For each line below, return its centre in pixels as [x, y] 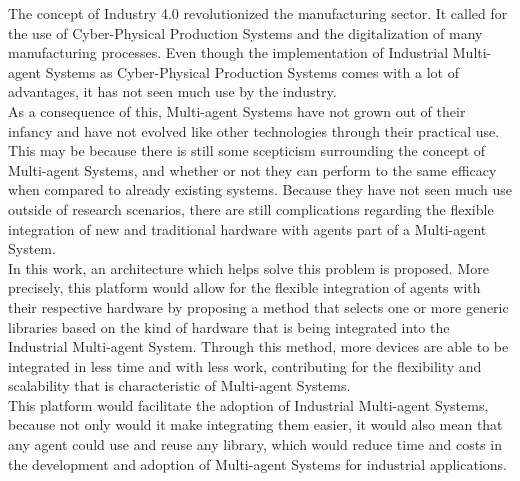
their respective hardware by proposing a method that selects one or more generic [258, 306]
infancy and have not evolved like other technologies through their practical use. [254, 130]
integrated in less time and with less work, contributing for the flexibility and [245, 365]
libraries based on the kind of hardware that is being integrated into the [229, 326]
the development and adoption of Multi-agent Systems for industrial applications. [257, 463]
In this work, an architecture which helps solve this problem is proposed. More [248, 267]
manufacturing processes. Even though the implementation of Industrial [228, 52]
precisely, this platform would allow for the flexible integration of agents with [244, 287]
